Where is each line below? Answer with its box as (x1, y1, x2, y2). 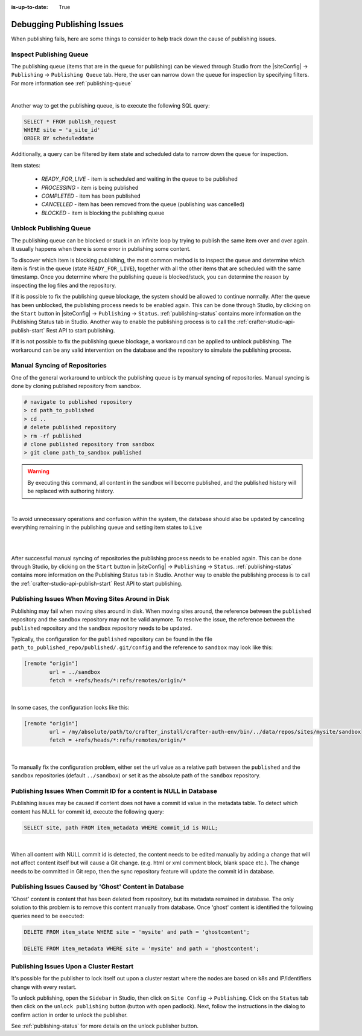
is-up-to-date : (11, 4, 48, 10)
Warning (27, 468, 49, 475)
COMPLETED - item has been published (41, 192, 141, 199)
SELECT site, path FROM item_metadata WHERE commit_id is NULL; (24, 824, 218, 831)
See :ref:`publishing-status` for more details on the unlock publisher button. (11, 1022, 199, 1030)
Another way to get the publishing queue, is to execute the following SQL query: (11, 102, 211, 109)
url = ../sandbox (49, 669, 101, 675)
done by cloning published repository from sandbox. (11, 383, 142, 390)
